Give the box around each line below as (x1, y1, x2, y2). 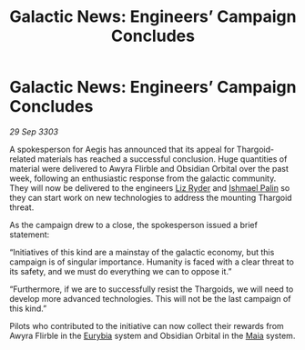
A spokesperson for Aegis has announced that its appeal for (9, 144, 235, 155)
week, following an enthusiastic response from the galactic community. (9, 173, 277, 184)
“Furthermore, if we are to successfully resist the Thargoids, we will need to (9, 284, 294, 295)
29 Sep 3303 (9, 125, 59, 137)
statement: (9, 229, 50, 240)
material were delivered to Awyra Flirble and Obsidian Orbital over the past (9, 163, 289, 174)
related (9, 153, 36, 165)
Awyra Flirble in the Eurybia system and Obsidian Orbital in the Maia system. (9, 330, 296, 341)
